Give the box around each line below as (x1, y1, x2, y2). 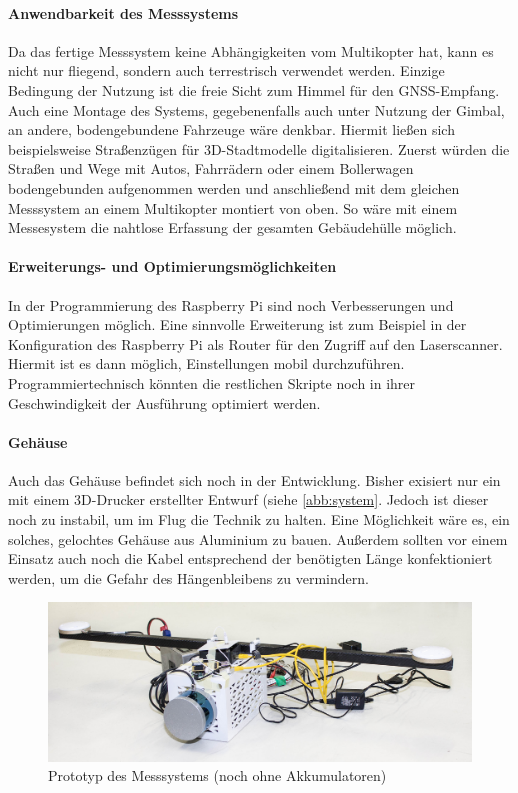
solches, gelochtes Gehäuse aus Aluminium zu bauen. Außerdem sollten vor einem (8, 528, 508, 549)
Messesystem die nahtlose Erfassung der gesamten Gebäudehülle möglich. (8, 217, 457, 238)
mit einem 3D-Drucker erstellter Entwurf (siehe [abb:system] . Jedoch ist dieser (8, 489, 489, 510)
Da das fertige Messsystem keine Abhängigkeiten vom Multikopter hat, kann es (8, 40, 494, 61)
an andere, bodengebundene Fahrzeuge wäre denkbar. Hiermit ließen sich (8, 119, 455, 140)
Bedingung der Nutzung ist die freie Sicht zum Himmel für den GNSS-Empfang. (8, 79, 500, 100)
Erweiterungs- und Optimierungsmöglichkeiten (8, 256, 337, 277)
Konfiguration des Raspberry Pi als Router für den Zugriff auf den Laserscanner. (8, 333, 503, 354)
